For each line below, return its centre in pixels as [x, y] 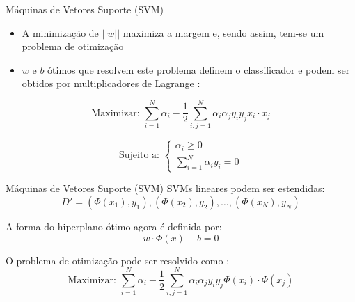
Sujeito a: [139, 156]
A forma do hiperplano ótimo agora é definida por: [114, 226]
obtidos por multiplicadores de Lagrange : [111, 83]
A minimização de [60, 32]
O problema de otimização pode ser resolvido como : [118, 260]
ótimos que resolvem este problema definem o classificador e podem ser [199, 69]
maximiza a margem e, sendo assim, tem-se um [223, 32]
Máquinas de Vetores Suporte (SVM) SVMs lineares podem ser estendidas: [165, 188]
